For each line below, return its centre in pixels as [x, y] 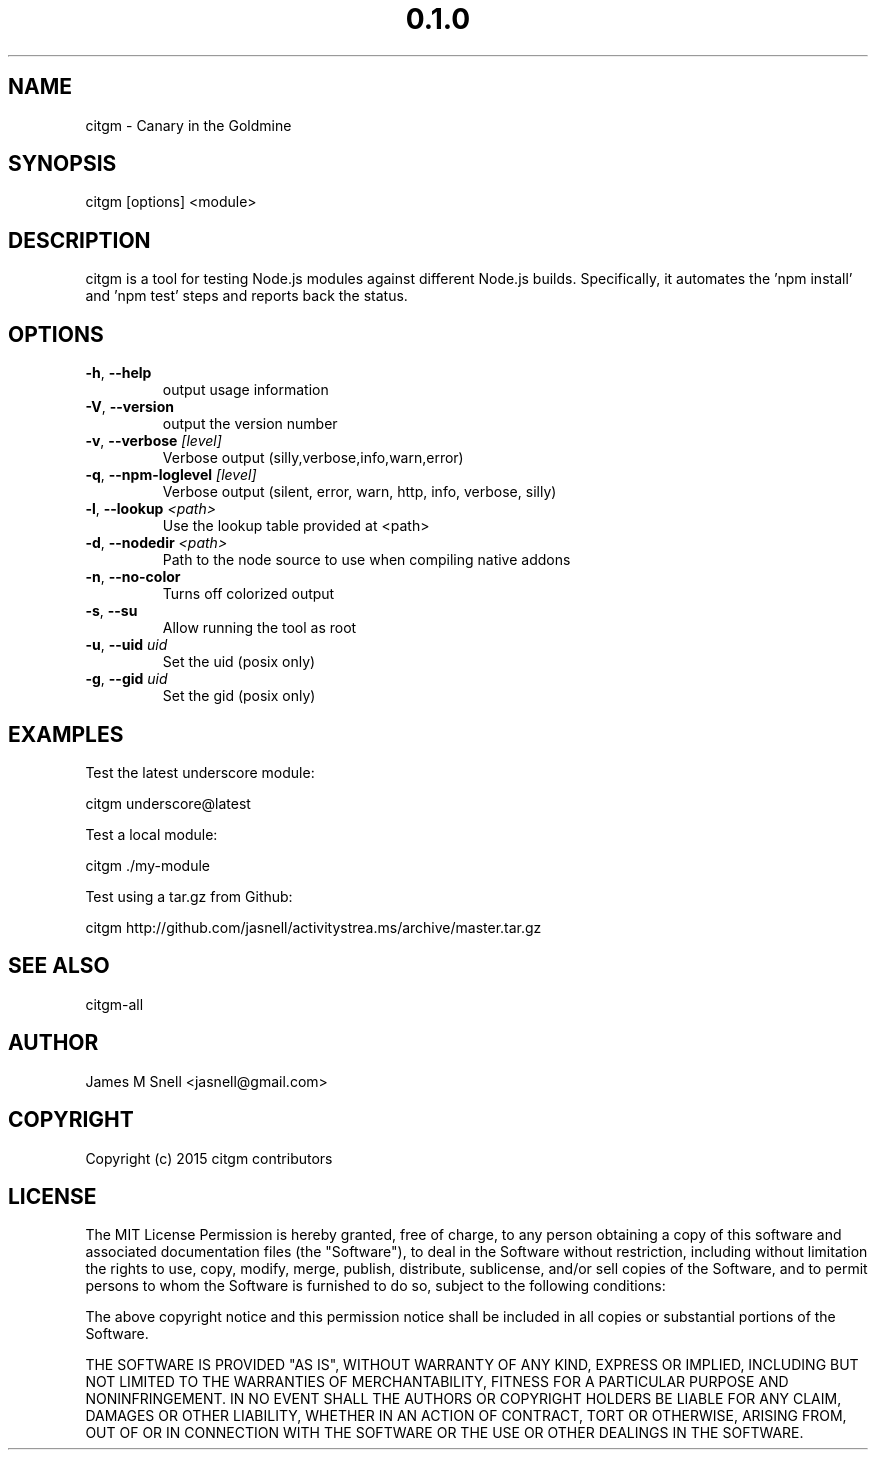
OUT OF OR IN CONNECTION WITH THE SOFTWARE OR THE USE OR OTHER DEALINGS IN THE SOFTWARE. [444, 1433]
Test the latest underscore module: [200, 772]
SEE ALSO [59, 966]
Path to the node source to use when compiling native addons [366, 560]
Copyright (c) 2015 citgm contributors [209, 1158]
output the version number [250, 424]
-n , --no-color [133, 577]
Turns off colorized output [248, 594]
